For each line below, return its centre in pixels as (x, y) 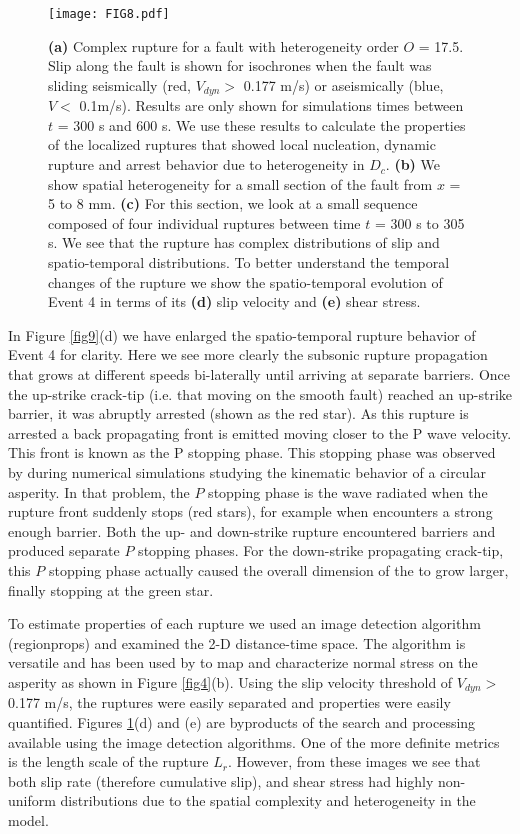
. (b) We (412, 164)
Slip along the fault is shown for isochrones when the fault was (240, 65)
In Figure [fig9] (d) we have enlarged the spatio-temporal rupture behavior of (242, 334)
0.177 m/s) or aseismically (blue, (343, 84)
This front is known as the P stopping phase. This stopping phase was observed (252, 452)
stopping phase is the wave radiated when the (348, 491)
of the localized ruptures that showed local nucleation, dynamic (242, 144)
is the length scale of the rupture (108, 761)
